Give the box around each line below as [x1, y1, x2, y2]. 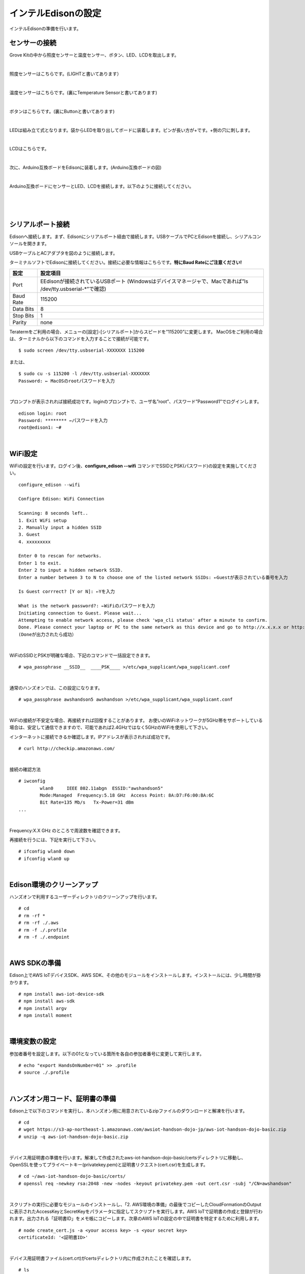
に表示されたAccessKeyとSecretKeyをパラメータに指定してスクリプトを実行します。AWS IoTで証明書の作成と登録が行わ [9, 1208, 263, 1214]
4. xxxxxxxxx [18, 539, 51, 545]
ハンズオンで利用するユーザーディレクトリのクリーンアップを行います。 [9, 894, 160, 900]
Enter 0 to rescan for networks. [18, 553, 102, 559]
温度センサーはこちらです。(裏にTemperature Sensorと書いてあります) [9, 90, 158, 96]
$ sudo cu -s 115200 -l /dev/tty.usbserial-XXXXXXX [18, 371, 150, 377]
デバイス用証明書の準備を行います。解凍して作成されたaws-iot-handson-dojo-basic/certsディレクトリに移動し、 [9, 1154, 246, 1160]
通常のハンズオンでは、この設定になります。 [9, 684, 103, 691]
